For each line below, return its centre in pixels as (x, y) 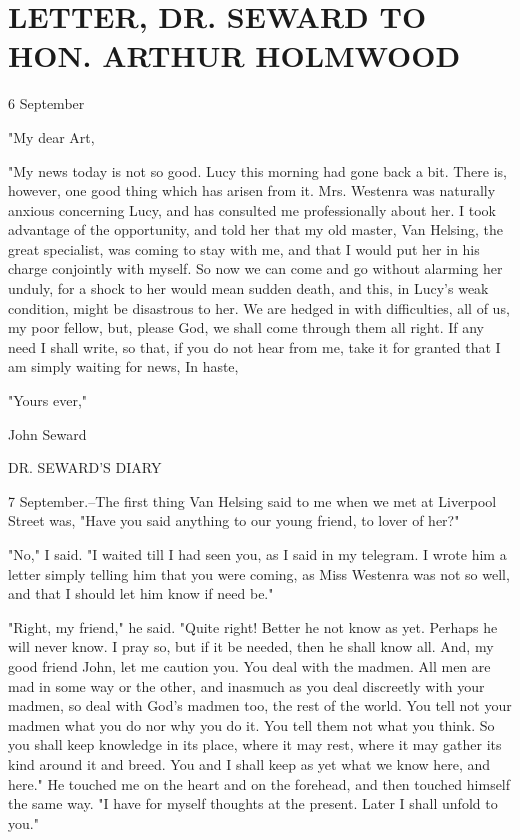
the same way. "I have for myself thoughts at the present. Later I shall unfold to (253, 803)
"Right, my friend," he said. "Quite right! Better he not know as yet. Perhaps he (253, 626)
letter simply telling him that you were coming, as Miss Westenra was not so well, (259, 573)
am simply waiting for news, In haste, (123, 366)
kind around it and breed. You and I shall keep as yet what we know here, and (249, 763)
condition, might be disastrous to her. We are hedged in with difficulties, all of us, (259, 307)
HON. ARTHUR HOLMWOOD (234, 55)
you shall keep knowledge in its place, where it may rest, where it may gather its (255, 744)
